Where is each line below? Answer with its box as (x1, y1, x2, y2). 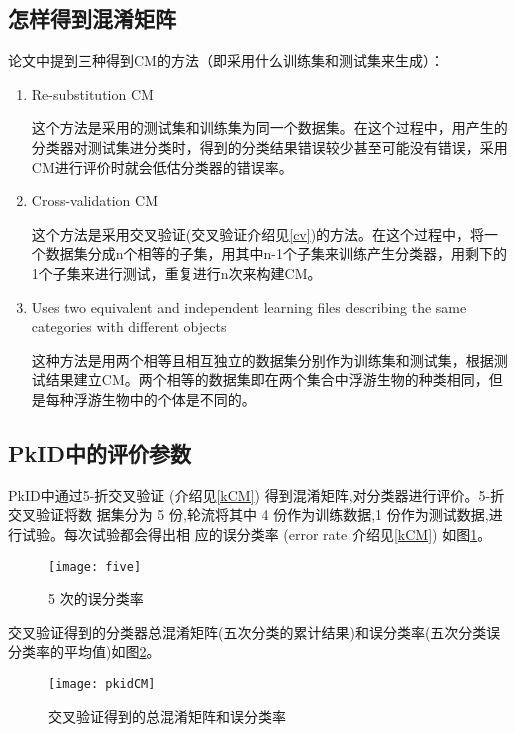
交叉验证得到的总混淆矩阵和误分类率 (48, 705, 286, 726)
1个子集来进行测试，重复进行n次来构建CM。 (31, 262, 322, 283)
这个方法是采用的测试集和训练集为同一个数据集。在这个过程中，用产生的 (31, 117, 508, 138)
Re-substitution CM (31, 83, 154, 104)
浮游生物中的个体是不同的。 (73, 388, 256, 409)
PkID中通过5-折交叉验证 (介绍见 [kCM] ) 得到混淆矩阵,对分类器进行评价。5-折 (8, 484, 505, 505)
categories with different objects (31, 316, 227, 337)
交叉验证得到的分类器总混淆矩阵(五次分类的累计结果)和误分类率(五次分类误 (8, 621, 501, 642)
